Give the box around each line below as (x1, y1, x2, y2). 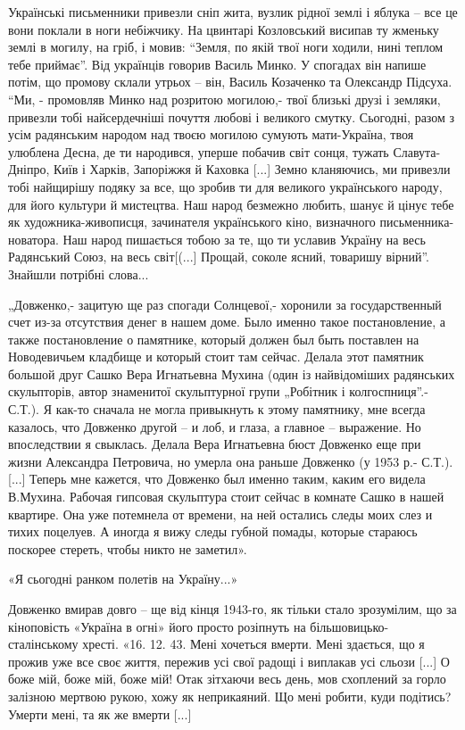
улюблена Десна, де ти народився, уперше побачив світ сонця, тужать (8, 142, 389, 161)
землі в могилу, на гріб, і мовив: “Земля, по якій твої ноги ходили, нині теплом (8, 37, 444, 56)
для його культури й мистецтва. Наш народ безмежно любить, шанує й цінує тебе (8, 195, 454, 213)
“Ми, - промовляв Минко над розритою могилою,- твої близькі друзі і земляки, (8, 89, 441, 108)
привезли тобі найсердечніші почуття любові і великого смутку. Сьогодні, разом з (8, 107, 455, 126)
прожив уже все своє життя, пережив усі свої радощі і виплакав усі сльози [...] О (8, 651, 450, 670)
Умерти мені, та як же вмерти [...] (8, 704, 192, 723)
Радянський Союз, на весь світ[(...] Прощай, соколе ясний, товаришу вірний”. (8, 247, 429, 266)
